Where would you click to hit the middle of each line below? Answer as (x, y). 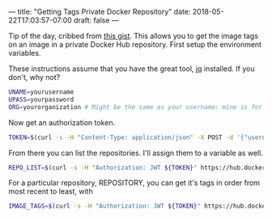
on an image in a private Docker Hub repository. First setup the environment (135, 44)
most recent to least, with (51, 191)
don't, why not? (34, 77)
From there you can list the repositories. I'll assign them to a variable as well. (136, 153)
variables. (25, 53)
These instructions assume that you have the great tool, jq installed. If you (132, 69)
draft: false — (96, 20)
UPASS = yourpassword (41, 99)
